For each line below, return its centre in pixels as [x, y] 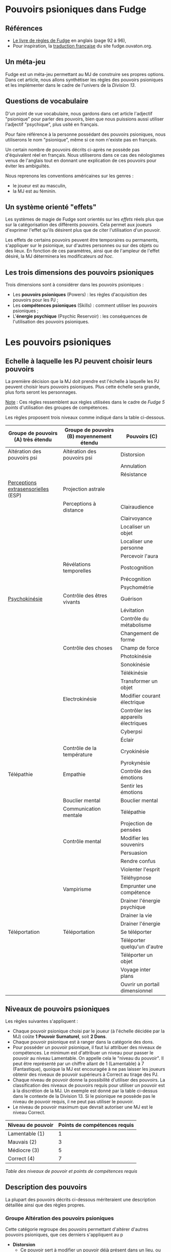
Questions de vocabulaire [47, 101]
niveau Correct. [29, 1113]
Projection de [136, 824]
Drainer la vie [136, 916]
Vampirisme [77, 889]
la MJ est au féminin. [35, 191]
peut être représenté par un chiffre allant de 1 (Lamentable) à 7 [78, 1064]
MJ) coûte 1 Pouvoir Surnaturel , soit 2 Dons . [60, 1037]
